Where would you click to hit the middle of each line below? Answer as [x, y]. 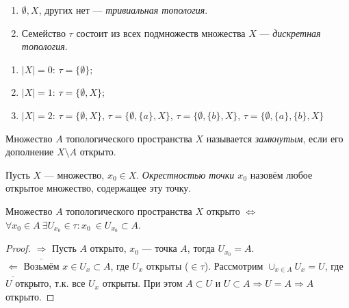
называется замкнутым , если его [275, 138]
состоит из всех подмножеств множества [161, 33]
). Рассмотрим [234, 265]
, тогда [201, 248]
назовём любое [281, 174]
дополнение [30, 152]
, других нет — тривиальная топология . [123, 10]
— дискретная [290, 33]
